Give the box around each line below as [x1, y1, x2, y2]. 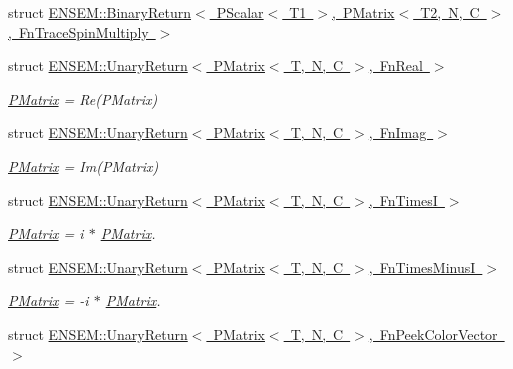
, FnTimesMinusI [368, 256, 476, 277]
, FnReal [368, 55, 423, 76]
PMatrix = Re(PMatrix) [8, 88, 158, 109]
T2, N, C [420, 2, 480, 22]
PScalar [216, 2, 264, 22]
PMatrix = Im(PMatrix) [8, 155, 159, 176]
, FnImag [368, 122, 427, 143]
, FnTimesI [368, 189, 438, 210]
